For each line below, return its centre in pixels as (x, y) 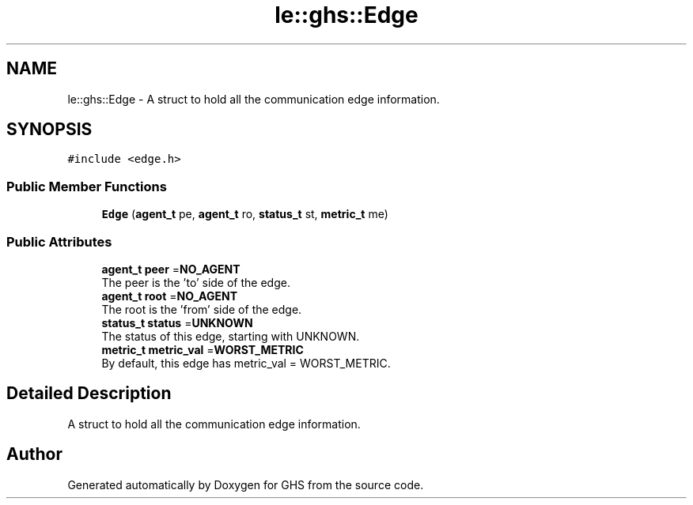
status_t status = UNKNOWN (177, 322)
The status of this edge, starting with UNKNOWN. (231, 336)
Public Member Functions (87, 186)
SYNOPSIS (49, 130)
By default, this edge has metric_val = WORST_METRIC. (246, 363)
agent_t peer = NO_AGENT (171, 269)
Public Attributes (59, 241)
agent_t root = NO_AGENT (169, 296)
